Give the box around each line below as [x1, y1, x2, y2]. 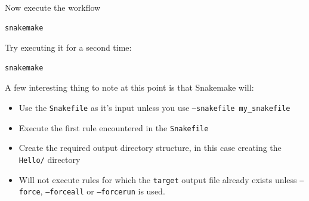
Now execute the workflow [5, 1, 101, 13]
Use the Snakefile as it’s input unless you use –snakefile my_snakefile [18, 101, 291, 113]
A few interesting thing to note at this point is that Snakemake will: [5, 81, 254, 94]
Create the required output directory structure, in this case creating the [18, 141, 282, 154]
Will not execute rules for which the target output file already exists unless [18, 173, 297, 185]
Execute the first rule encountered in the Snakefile [18, 121, 209, 134]
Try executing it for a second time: [5, 41, 132, 54]
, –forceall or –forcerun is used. [40, 185, 165, 197]
